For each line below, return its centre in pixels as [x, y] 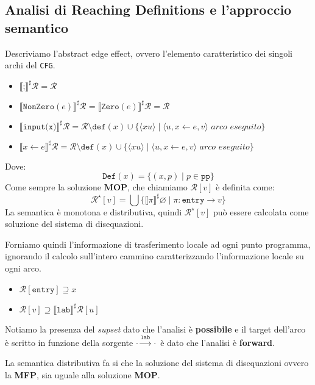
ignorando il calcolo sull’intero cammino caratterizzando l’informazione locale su [154, 256]
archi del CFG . [30, 65]
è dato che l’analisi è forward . [218, 342]
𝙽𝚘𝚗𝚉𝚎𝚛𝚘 [38, 106]
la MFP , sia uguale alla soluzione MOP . [83, 375]
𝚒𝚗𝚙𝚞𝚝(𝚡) [40, 127]
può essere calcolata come [261, 211]
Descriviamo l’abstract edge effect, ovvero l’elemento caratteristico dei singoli [149, 53]
